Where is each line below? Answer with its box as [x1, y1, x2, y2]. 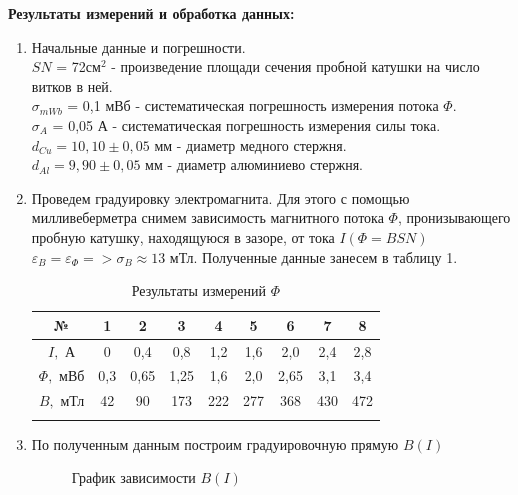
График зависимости [71, 467, 196, 488]
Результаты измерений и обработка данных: [8, 3, 295, 23]
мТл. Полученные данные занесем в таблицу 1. [169, 246, 458, 267]
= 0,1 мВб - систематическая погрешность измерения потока [67, 95, 439, 116]
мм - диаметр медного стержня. [154, 134, 347, 155]
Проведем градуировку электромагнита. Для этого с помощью [31, 187, 410, 208]
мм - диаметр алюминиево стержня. [145, 154, 363, 175]
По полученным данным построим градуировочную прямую [31, 433, 399, 454]
